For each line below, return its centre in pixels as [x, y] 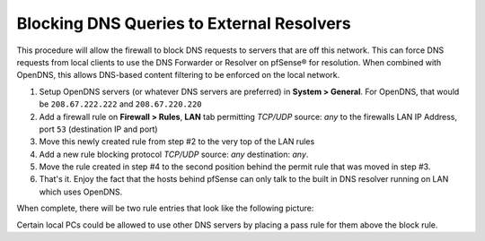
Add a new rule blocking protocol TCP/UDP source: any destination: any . [174, 154]
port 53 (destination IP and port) [98, 129]
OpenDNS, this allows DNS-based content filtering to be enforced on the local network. [178, 75]
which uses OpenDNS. [81, 192]
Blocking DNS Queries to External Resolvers [184, 23]
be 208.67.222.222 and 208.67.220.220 [120, 104]
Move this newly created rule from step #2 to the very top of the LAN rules [177, 142]
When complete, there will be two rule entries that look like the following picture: [165, 208]
